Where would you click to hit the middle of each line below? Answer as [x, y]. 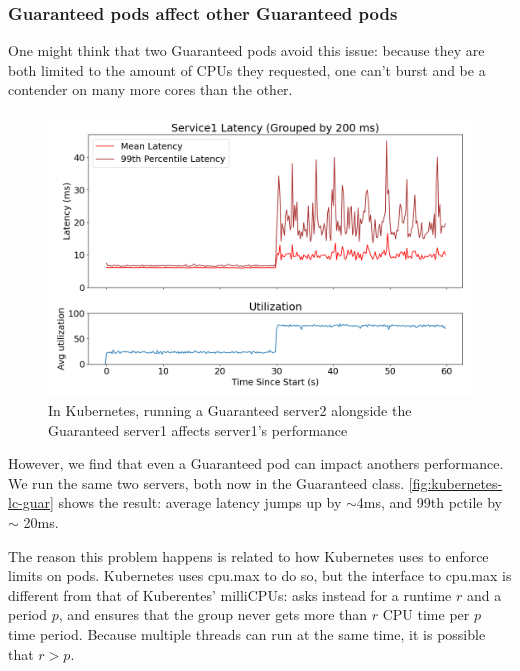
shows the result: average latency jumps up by [200, 502]
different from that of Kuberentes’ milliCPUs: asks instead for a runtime [230, 594]
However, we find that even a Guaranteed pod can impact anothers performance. [256, 463]
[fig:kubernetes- [455, 482]
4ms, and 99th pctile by [429, 502]
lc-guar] [31, 502]
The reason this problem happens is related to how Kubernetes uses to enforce [248, 555]
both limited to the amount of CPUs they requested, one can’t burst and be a [247, 69]
